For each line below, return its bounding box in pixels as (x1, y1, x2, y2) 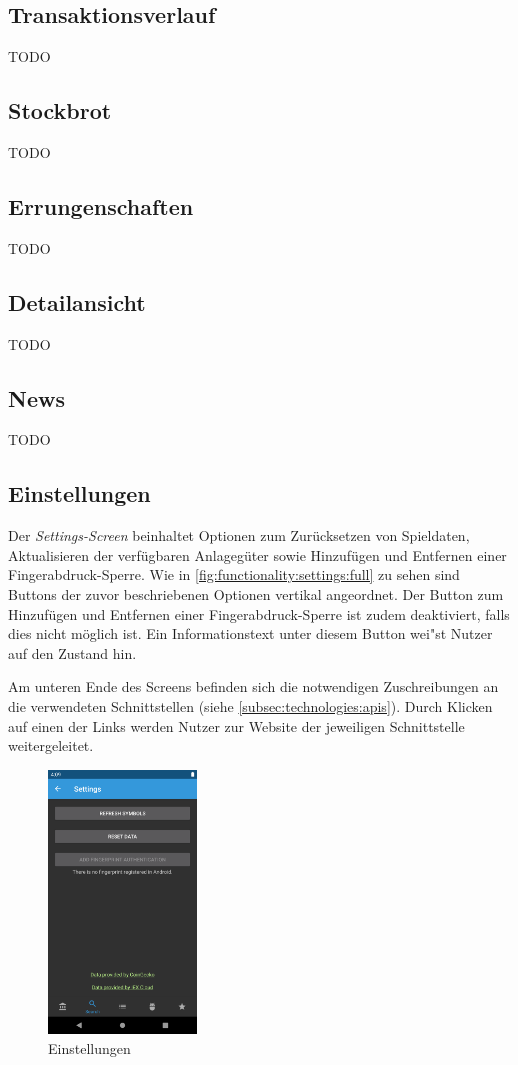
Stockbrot (8, 95, 112, 126)
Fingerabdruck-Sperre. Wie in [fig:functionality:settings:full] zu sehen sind (8, 564, 460, 585)
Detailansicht (8, 286, 146, 317)
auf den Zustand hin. (8, 642, 137, 663)
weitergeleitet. (8, 735, 94, 756)
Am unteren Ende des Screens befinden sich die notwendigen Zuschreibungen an (8, 676, 499, 697)
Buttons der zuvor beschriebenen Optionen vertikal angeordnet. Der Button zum (8, 583, 504, 604)
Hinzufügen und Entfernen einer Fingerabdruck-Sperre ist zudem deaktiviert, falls (8, 603, 510, 624)
